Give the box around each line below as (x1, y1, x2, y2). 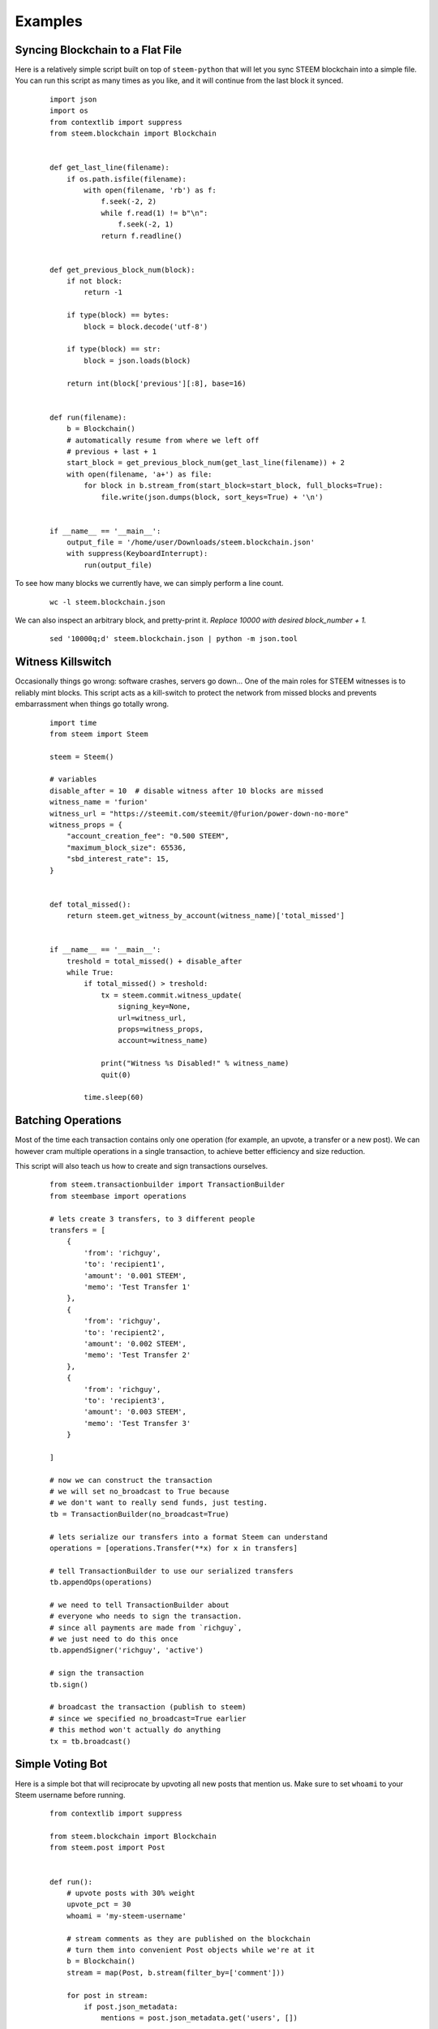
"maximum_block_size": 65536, (66, 842, 187, 852)
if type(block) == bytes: (66, 311, 170, 320)
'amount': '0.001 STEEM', (84, 1271, 187, 1280)
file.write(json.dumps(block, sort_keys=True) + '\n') (101, 492, 324, 502)
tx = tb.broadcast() (49, 1737, 131, 1746)
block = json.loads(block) (84, 355, 191, 365)
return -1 (84, 288, 123, 297)
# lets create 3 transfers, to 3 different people (49, 1214, 255, 1223)
